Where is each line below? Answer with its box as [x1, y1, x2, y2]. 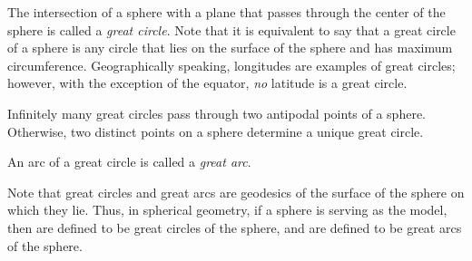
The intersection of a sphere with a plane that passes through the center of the [7, 3, 446, 21]
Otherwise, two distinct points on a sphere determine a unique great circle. [7, 121, 424, 140]
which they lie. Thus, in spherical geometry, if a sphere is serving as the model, [7, 200, 447, 219]
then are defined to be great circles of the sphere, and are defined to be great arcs [7, 217, 462, 237]
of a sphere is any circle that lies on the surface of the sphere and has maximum [7, 38, 453, 57]
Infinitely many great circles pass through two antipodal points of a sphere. [7, 103, 427, 122]
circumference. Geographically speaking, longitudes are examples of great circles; [7, 55, 456, 74]
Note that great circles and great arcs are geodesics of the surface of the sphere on [7, 182, 465, 201]
